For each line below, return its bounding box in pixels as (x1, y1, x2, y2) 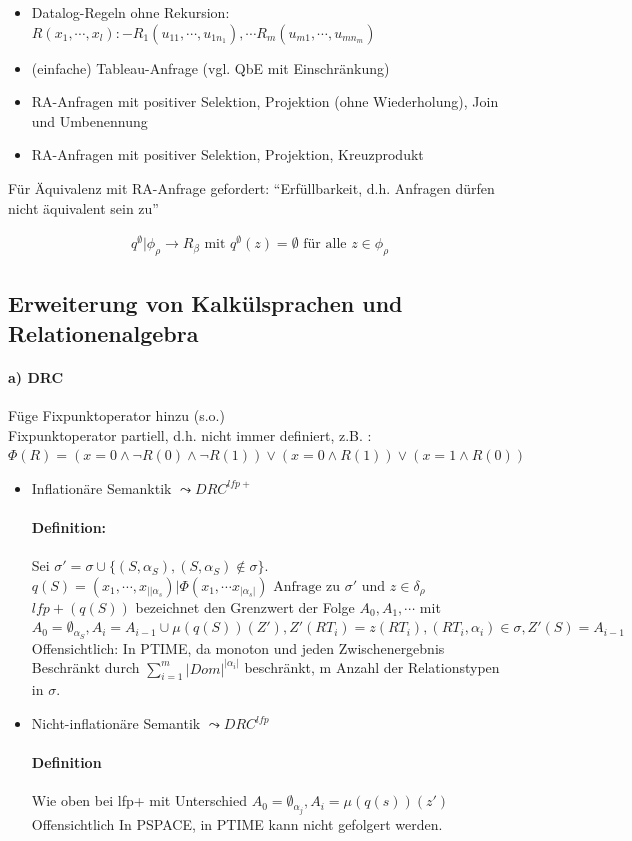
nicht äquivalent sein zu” (8, 197, 159, 218)
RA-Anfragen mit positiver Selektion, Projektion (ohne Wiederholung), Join (31, 91, 499, 112)
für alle (303, 237, 347, 252)
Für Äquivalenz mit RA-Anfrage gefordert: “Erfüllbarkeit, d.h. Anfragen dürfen (8, 177, 495, 198)
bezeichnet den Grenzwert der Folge (135, 596, 355, 617)
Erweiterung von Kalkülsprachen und (8, 288, 403, 319)
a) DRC (8, 366, 64, 387)
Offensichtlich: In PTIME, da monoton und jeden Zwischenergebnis (31, 637, 445, 658)
